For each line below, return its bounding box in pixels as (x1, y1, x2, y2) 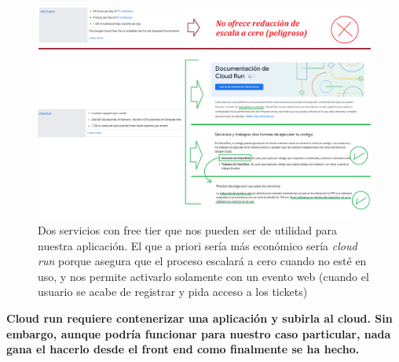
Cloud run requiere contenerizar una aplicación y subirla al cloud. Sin (6, 309, 393, 326)
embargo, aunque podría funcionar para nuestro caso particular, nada (6, 325, 391, 342)
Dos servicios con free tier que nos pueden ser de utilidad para (38, 221, 338, 238)
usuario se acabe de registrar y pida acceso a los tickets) (38, 283, 308, 300)
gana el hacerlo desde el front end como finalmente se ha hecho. (6, 341, 360, 357)
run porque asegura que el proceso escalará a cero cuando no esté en (38, 253, 367, 269)
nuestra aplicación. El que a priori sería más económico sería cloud (38, 237, 357, 253)
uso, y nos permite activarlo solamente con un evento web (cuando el (38, 268, 369, 284)
